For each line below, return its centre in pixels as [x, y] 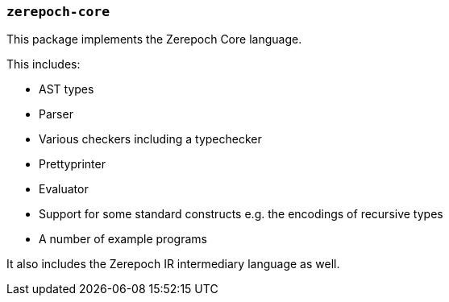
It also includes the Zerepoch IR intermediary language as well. [173, 264]
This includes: [44, 64]
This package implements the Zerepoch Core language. [154, 39]
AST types [67, 89]
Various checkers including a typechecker [150, 139]
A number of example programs [123, 239]
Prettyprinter [72, 164]
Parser [56, 114]
